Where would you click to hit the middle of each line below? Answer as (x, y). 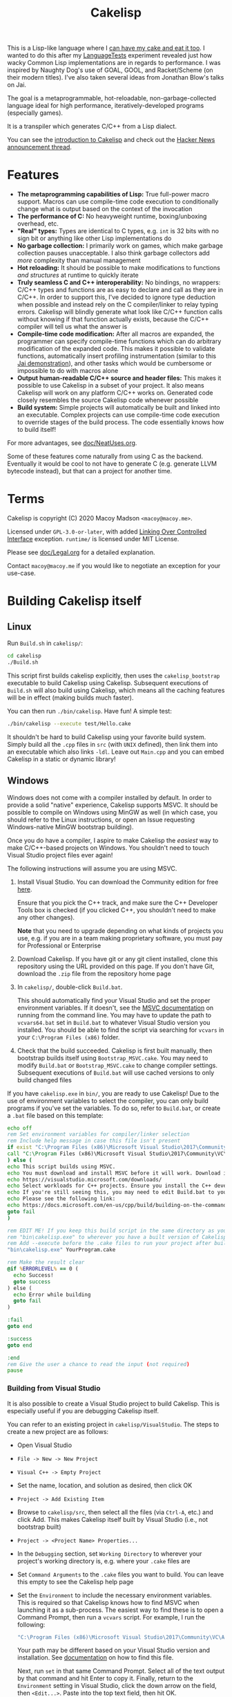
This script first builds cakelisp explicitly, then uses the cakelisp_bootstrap (114, 675)
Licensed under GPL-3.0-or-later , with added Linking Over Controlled (107, 532)
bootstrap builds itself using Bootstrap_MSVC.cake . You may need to (113, 1058)
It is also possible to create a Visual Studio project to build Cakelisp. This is (113, 1404)
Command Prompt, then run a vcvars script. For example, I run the (111, 1617)
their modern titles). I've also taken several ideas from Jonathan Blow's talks (116, 78)
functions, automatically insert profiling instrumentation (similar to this (116, 356)
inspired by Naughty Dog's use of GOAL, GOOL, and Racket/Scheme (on (110, 70)
